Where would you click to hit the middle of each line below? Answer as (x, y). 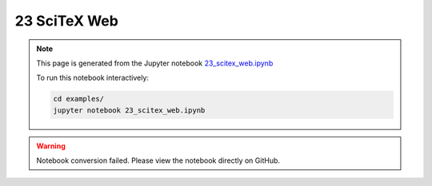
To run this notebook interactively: (93, 78)
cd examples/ (78, 99)
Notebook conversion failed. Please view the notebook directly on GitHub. (158, 160)
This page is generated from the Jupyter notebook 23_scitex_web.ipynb (155, 63)
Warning (51, 146)
